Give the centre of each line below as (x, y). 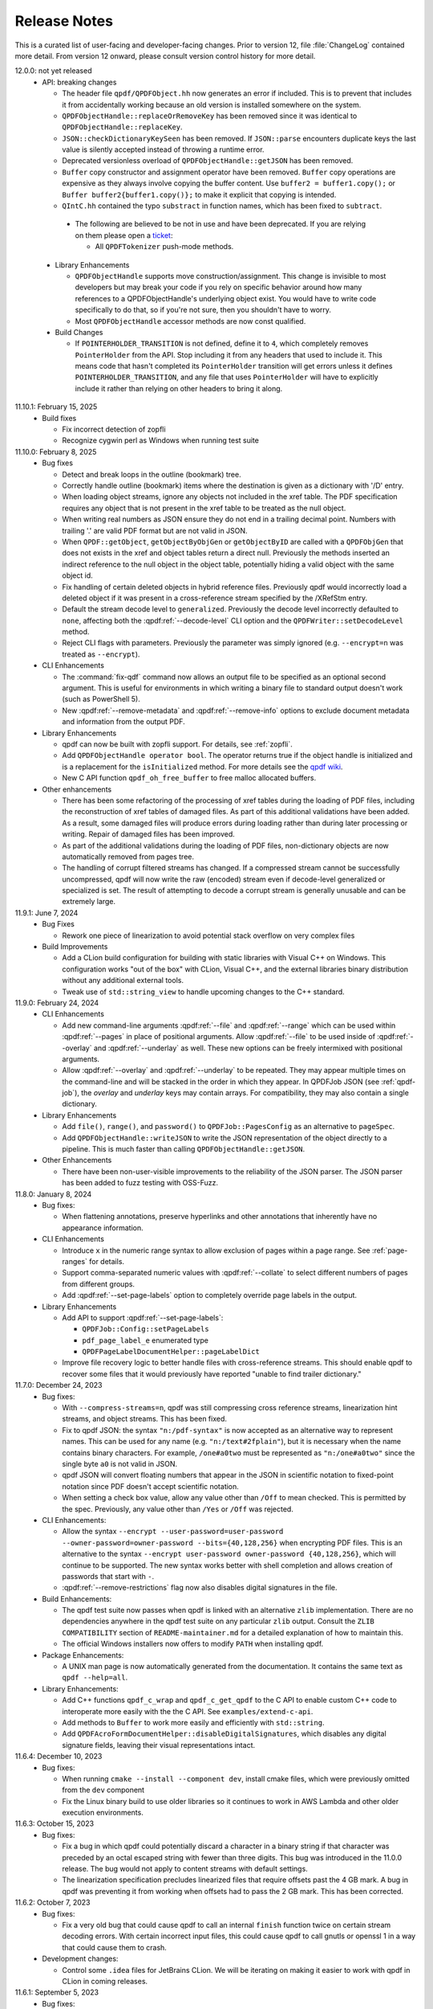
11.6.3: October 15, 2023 (55, 1823)
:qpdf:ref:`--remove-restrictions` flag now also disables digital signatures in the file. (200, 1588)
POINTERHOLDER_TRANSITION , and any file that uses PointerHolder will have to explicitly (227, 377)
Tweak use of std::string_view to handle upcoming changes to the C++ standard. (203, 992)
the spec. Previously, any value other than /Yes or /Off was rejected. (178, 1509)
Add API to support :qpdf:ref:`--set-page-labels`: (143, 1317)
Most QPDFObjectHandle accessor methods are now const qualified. (190, 321)
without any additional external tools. (123, 980)
